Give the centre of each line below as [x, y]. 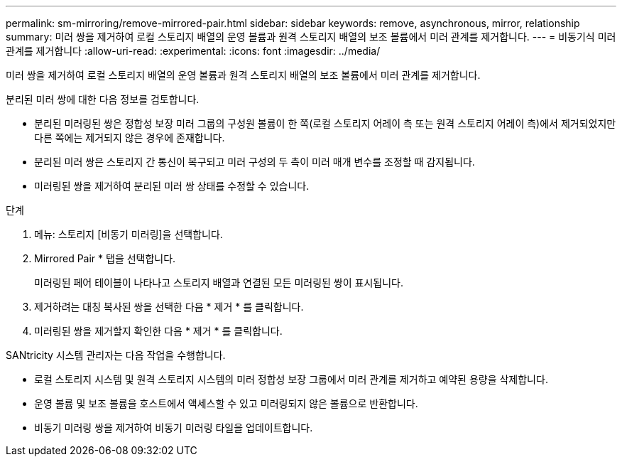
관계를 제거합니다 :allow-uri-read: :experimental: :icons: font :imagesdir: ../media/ [193, 51]
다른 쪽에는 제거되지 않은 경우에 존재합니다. [130, 138]
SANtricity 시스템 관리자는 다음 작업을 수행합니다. [116, 355]
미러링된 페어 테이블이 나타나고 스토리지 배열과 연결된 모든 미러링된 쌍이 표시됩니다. [219, 283]
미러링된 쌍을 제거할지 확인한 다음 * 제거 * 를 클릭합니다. [158, 331]
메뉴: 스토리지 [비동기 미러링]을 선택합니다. [129, 234]
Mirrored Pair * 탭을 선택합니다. [105, 258]
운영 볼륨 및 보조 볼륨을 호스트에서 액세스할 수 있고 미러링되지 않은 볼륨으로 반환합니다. [226, 403]
